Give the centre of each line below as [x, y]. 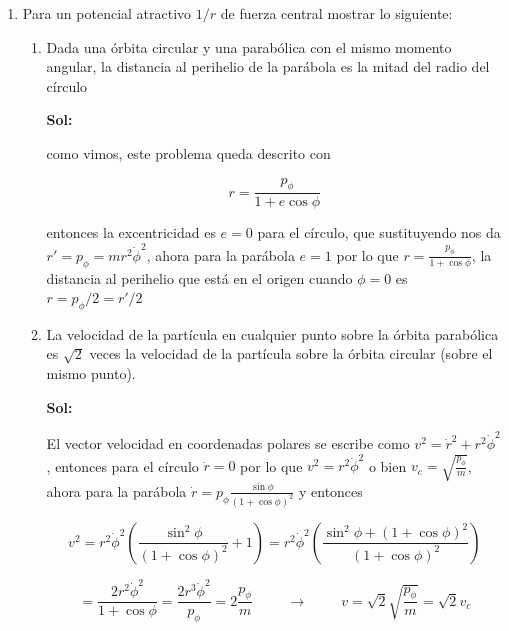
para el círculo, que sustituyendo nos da [379, 232]
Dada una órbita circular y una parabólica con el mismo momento [249, 46]
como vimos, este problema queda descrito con [188, 152]
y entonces [330, 490]
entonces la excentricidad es [131, 232]
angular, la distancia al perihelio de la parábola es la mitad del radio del [268, 66]
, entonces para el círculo [122, 465]
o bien [387, 465]
